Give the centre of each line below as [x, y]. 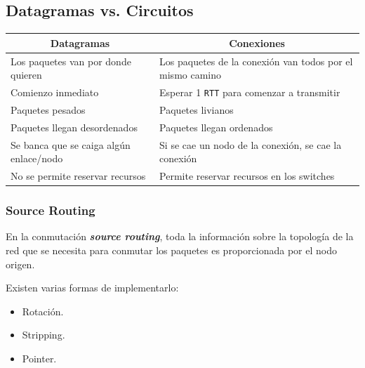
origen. [20, 264]
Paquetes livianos [197, 109]
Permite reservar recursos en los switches [247, 176]
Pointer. [39, 358]
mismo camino [191, 75]
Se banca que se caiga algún [71, 144]
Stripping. [44, 335]
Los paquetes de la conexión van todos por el [256, 61]
